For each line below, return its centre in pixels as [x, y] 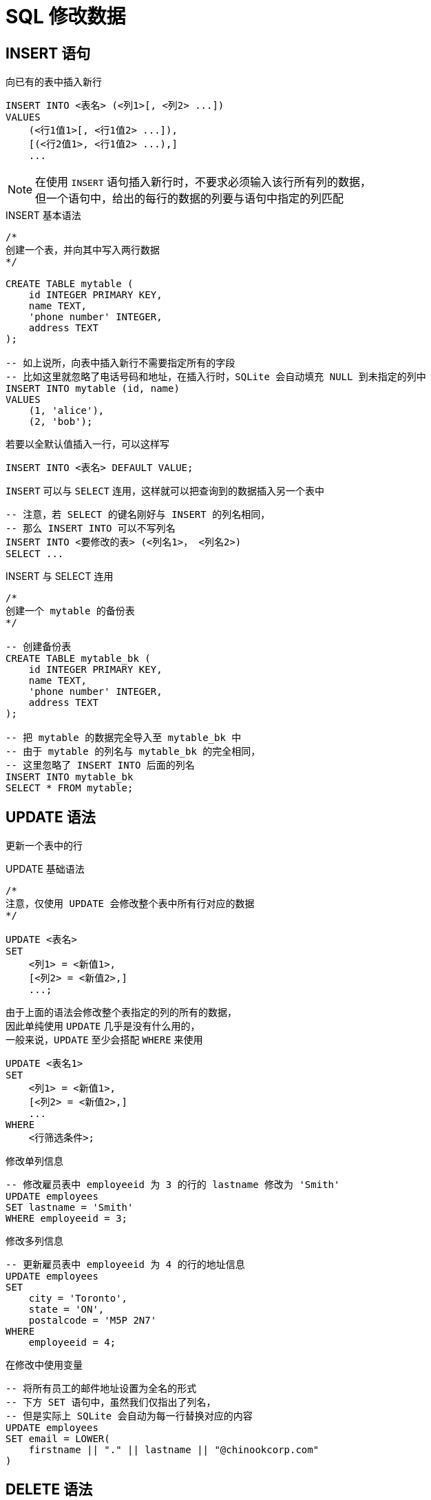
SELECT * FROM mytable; [70, 788]
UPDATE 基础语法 [45, 869]
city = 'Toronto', [78, 1299]
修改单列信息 [34, 1161]
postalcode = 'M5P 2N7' [93, 1321]
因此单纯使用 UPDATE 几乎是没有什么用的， [103, 1026]
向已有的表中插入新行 [54, 82]
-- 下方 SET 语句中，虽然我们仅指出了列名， [111, 1403]
